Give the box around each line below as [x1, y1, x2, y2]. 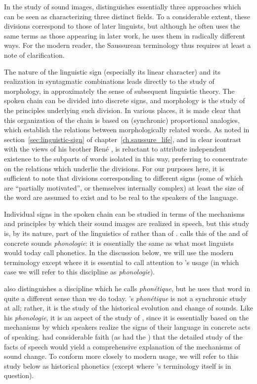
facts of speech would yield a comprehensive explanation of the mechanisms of [4, 341, 240, 351]
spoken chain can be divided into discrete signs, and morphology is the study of [4, 95, 245, 106]
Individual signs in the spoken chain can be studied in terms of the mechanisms [4, 208, 245, 219]
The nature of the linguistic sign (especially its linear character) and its [4, 66, 220, 77]
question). [4, 370, 34, 381]
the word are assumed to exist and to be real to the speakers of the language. [4, 192, 238, 202]
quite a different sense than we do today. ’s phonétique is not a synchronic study [4, 293, 247, 303]
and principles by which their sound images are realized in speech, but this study [4, 218, 250, 229]
